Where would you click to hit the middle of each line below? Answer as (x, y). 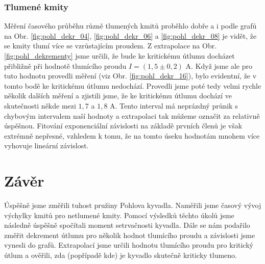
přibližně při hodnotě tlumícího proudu (65, 65)
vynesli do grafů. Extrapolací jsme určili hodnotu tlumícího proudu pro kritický (129, 245)
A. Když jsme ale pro (219, 65)
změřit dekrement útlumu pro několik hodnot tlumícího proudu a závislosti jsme (130, 235)
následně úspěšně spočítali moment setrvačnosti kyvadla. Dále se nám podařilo (127, 225)
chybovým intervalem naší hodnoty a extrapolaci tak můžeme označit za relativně (132, 115)
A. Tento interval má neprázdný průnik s (174, 105)
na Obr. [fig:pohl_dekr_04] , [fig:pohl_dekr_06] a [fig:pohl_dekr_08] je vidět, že (130, 35)
